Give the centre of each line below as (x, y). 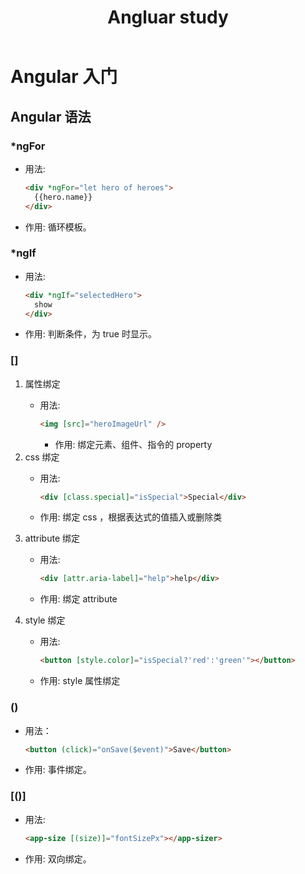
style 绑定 (45, 620)
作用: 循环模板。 (58, 227)
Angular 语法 (51, 116)
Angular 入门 (64, 77)
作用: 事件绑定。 (58, 770)
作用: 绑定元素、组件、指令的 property (133, 444)
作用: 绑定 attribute (78, 599)
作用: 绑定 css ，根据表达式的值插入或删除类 (131, 517)
